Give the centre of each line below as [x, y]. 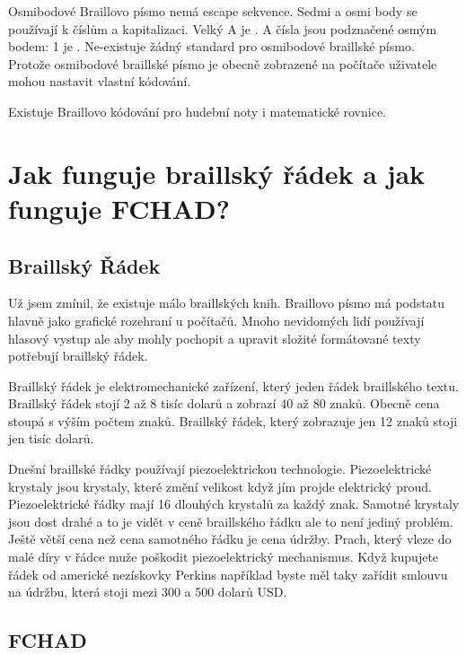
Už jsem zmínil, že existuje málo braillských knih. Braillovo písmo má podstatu [226, 303]
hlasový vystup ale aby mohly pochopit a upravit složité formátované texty [215, 338]
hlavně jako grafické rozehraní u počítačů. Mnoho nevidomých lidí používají [216, 320]
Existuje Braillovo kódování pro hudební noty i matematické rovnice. [197, 111]
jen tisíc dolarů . [51, 438]
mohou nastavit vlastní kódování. [100, 81]
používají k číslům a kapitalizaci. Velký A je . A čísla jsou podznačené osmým [223, 28]
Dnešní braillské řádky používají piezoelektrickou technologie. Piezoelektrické [220, 469]
